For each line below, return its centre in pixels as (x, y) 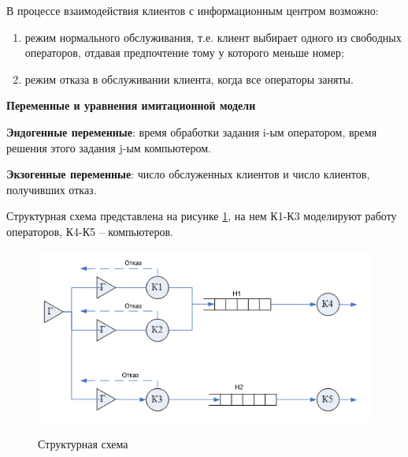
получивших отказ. (52, 189)
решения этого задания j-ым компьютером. (109, 147)
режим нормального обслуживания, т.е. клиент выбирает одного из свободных (213, 37)
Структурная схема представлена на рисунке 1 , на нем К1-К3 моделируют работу (202, 216)
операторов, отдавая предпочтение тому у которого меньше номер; (184, 52)
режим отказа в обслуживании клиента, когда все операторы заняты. (189, 79)
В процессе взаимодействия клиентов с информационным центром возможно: (193, 10)
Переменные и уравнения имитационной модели (131, 105)
